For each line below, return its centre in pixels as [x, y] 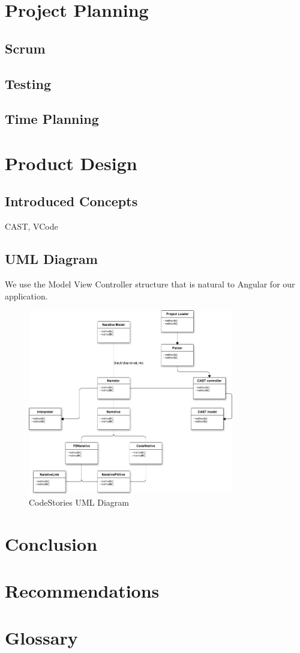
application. [26, 296]
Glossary [41, 638]
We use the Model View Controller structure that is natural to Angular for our [150, 284]
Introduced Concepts [71, 201]
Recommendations [82, 590]
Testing [28, 83]
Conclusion [51, 543]
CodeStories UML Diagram [79, 502]
